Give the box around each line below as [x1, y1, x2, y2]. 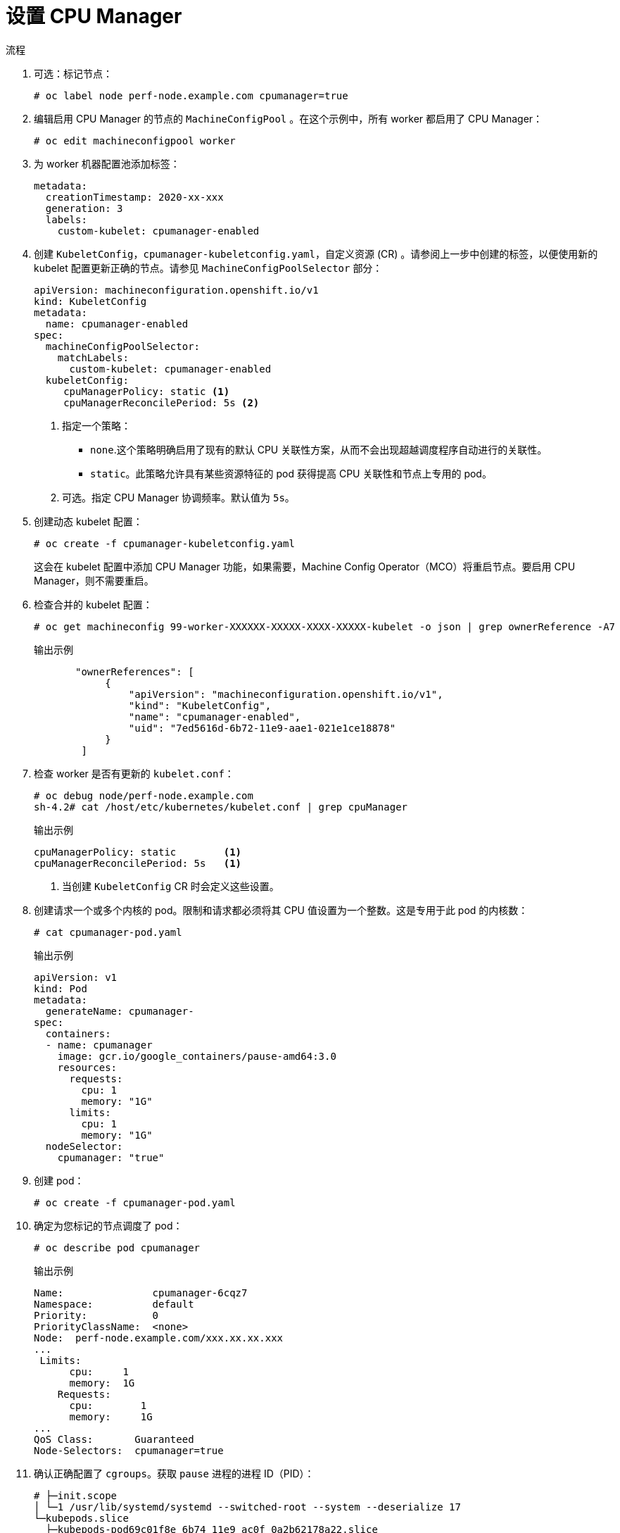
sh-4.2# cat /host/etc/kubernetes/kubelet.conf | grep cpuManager [34, 801, 408, 813]
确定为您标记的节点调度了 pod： [34, 1219, 183, 1232]
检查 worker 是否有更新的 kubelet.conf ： [34, 767, 234, 780]
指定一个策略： [62, 419, 131, 432]
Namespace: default [34, 1298, 194, 1310]
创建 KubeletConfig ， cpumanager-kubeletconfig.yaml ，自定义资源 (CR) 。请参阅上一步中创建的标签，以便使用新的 [34, 247, 598, 260]
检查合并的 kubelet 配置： [34, 598, 153, 611]
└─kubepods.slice [34, 1512, 129, 1524]
